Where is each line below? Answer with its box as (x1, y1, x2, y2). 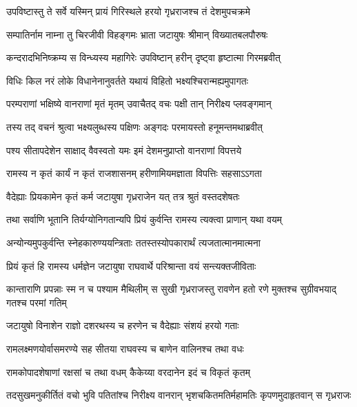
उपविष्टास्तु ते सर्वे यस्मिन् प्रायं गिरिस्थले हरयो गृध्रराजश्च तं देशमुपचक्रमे (6, 4, 250, 18)
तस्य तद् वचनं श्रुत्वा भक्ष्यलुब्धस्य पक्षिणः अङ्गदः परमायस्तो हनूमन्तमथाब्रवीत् (6, 119, 263, 134)
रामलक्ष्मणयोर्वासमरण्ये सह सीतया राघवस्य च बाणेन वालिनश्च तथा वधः (6, 341, 244, 355)
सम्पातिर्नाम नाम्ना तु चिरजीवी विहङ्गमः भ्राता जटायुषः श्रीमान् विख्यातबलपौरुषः (6, 27, 268, 41)
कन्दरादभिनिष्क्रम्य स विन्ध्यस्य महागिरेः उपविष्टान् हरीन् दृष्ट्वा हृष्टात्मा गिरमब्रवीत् (6, 50, 280, 65)
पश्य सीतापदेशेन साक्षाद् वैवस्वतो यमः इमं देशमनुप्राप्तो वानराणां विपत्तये (6, 143, 242, 157)
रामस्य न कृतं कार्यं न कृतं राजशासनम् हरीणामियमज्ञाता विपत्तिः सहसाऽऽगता (6, 166, 262, 180)
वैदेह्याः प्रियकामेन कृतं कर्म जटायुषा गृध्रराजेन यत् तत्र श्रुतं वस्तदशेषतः (6, 189, 240, 203)
